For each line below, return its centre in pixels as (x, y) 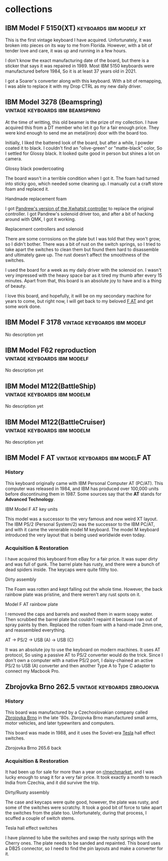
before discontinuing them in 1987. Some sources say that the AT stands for (83, 494)
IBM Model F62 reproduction (51, 351)
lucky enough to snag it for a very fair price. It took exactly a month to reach (84, 777)
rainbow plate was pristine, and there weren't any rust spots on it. (73, 595)
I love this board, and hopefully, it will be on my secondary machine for (78, 295)
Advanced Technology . (30, 499)
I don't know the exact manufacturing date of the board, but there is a (77, 60)
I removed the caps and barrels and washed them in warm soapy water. (79, 614)
